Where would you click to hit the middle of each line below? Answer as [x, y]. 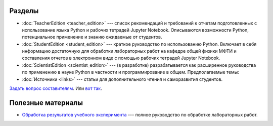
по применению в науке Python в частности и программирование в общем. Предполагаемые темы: [131, 72]
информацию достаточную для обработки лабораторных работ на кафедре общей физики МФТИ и [129, 51]
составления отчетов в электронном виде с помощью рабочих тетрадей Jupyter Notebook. [121, 58]
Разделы [24, 11]
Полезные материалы [46, 103]
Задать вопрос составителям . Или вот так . [56, 88]
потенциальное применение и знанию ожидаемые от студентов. [92, 37]
